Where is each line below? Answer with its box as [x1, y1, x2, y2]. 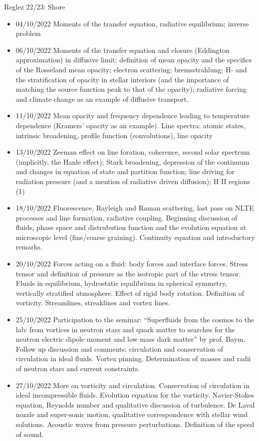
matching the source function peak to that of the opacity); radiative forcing [15, 84, 247, 94]
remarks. [15, 241, 42, 252]
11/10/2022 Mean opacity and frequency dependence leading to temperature [15, 110, 250, 121]
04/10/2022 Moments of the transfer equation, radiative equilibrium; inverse [15, 18, 249, 28]
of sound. [15, 429, 44, 439]
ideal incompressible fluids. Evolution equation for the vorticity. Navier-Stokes [15, 390, 255, 400]
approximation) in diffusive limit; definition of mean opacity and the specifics [15, 54, 252, 65]
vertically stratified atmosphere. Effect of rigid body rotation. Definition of [15, 287, 245, 298]
